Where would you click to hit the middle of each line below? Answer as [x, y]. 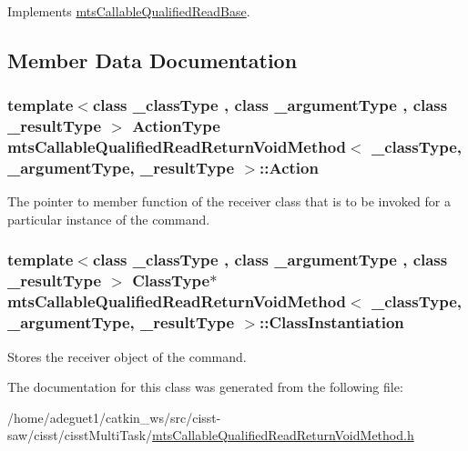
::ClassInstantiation [332, 322]
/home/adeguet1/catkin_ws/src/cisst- [114, 417]
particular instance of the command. [109, 219]
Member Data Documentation [153, 60]
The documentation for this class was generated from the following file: [205, 387]
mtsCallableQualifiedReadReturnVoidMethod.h [283, 435]
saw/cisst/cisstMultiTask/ [80, 435]
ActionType [176, 126]
